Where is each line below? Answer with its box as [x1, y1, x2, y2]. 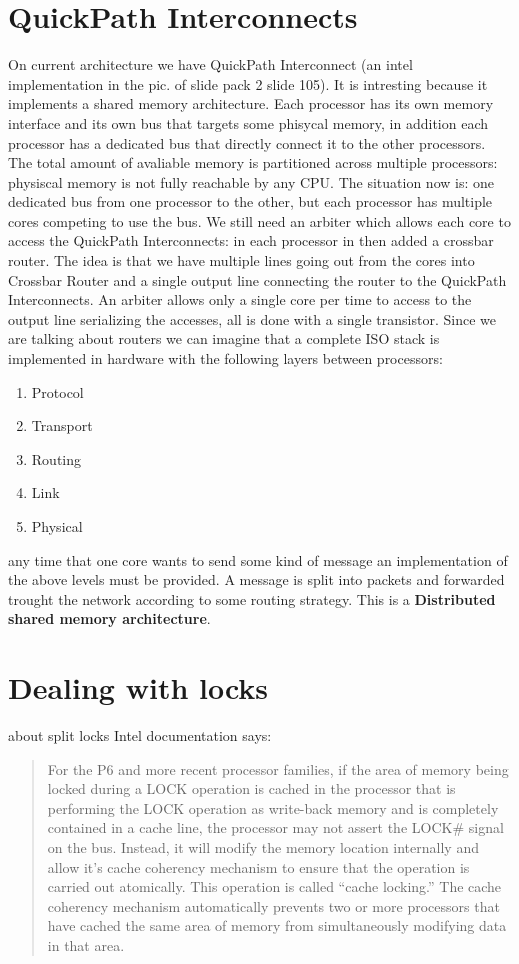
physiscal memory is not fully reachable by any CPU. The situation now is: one [8, 171, 494, 192]
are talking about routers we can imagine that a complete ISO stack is [8, 328, 440, 349]
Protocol [31, 381, 84, 402]
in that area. [47, 935, 125, 956]
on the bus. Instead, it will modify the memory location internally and [47, 837, 479, 858]
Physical [31, 516, 83, 536]
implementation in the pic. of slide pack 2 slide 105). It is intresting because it [8, 73, 488, 94]
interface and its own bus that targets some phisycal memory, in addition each [8, 112, 488, 133]
